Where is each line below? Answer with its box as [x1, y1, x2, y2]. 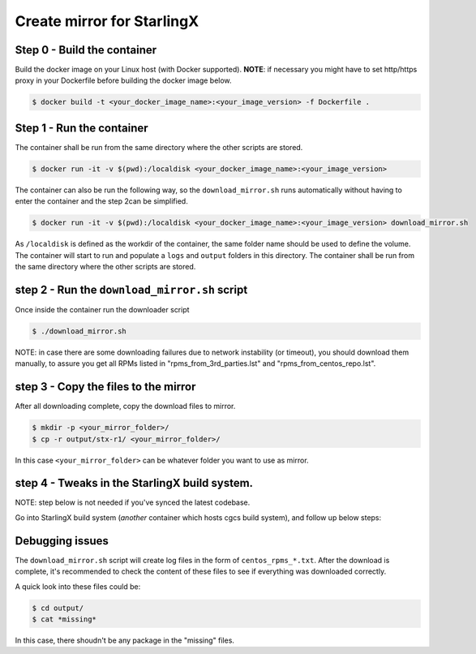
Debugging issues [15, 534, 109, 548]
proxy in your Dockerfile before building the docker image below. [15, 75, 232, 85]
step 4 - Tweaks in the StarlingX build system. [15, 476, 254, 490]
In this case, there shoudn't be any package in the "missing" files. [15, 635, 235, 645]
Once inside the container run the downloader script [15, 304, 190, 314]
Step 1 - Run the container [15, 121, 149, 135]
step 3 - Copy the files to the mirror [15, 380, 196, 394]
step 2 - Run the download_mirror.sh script [15, 282, 248, 296]
